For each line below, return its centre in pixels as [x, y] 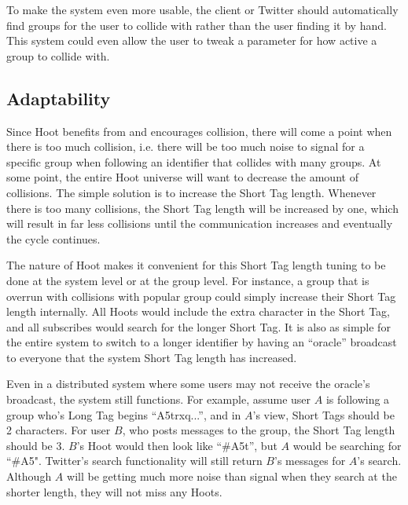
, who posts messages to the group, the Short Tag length [259, 430]
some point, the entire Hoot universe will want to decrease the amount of [182, 177]
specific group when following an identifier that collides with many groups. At [194, 161]
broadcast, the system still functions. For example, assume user [159, 399]
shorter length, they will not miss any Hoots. [114, 491]
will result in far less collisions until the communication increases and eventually [200, 223]
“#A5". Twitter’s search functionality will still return [134, 461]
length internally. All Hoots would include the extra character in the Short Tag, [198, 311]
